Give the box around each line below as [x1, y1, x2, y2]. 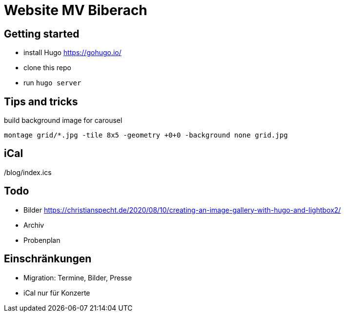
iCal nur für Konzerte [23, 288, 90, 297]
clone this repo [23, 63, 71, 72]
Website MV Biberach [4, 2, 147, 19]
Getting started [4, 27, 80, 40]
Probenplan [23, 236, 61, 244]
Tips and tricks [4, 95, 78, 108]
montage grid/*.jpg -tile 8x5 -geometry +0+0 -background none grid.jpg [4, 131, 288, 139]
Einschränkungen [4, 253, 92, 265]
